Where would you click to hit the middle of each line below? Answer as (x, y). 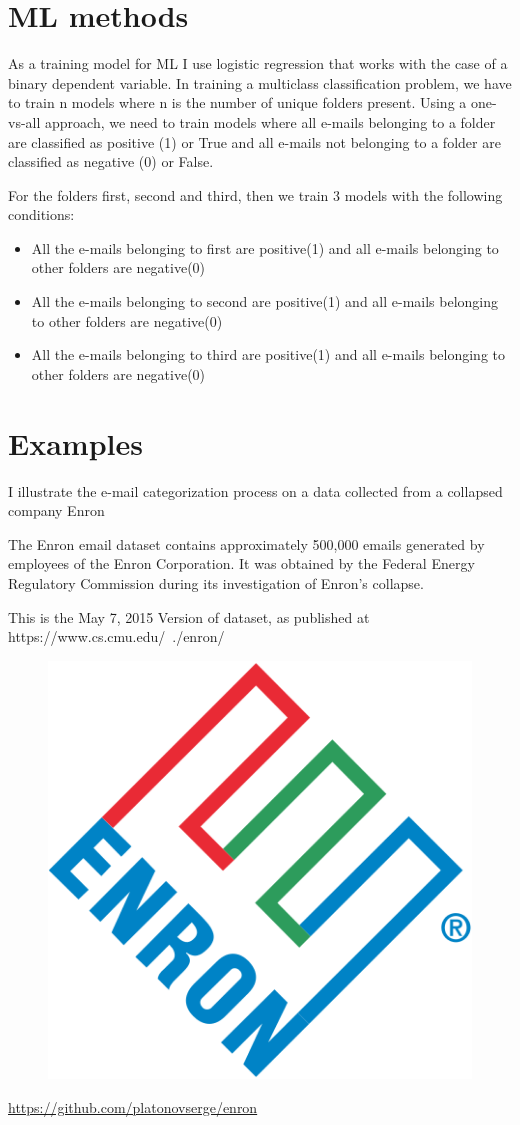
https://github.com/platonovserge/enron (133, 1106)
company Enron (56, 510)
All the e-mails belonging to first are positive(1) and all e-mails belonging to (265, 247)
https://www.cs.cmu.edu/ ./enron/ (116, 636)
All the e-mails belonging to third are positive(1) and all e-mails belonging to (268, 354)
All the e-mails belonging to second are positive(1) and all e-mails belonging (265, 301)
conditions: (41, 214)
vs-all (24, 121)
